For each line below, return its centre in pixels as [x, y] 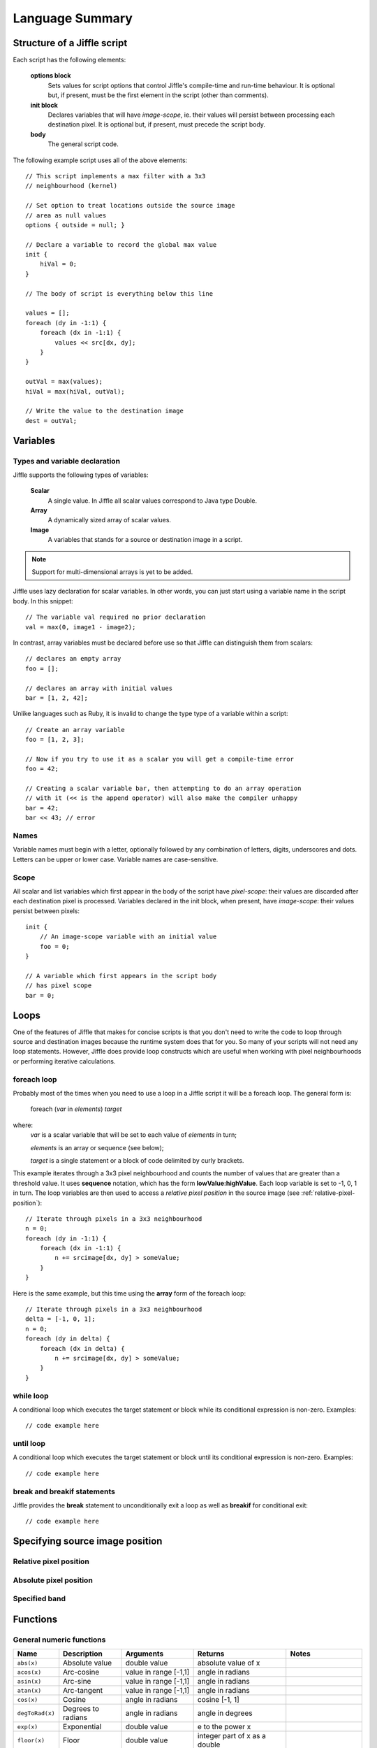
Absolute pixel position [53, 1580]
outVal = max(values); [64, 382]
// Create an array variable [75, 730]
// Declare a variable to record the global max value [121, 244]
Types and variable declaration [67, 461]
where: [23, 1125]
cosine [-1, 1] [219, 1700]
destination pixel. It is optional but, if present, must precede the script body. [156, 124]
